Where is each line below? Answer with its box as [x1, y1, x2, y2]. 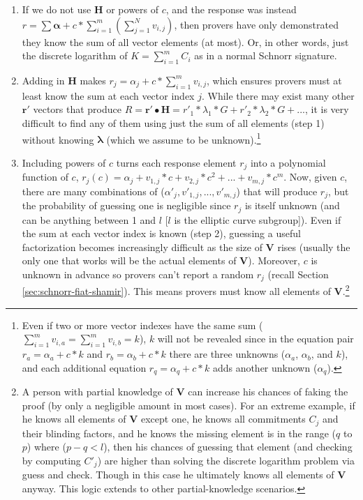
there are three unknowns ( [169, 347, 286, 361]
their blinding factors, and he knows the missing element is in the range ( [22, 425, 336, 440]
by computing [22, 453, 81, 467]
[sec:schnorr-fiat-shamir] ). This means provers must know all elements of [22, 284, 331, 298]
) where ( [27, 439, 66, 454]
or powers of [106, 2, 159, 16]
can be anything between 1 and [22, 212, 156, 227]
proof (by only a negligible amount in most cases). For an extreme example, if [22, 397, 355, 412]
